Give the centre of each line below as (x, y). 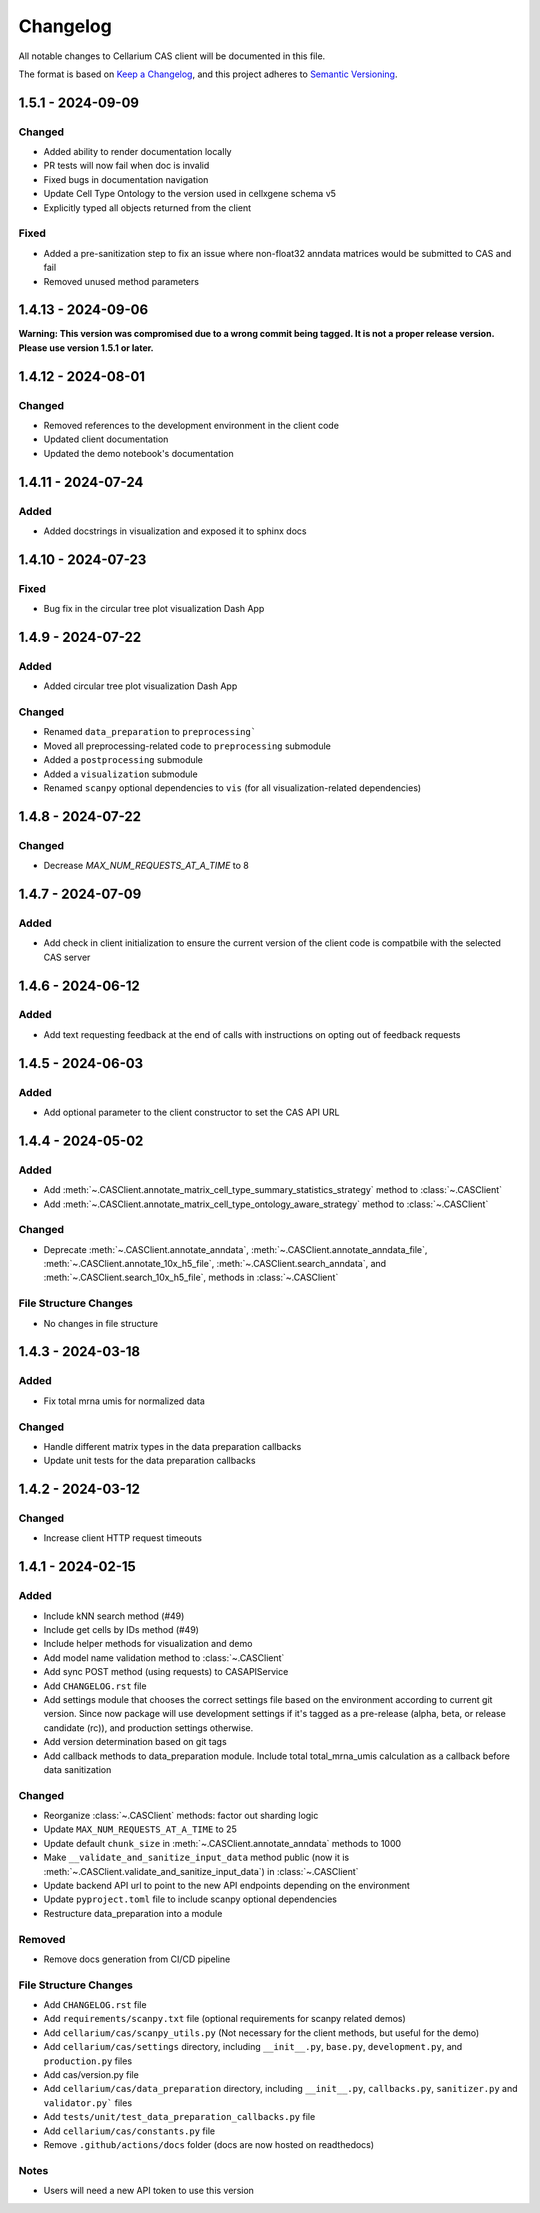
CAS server (67, 957)
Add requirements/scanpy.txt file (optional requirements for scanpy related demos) (225, 2019)
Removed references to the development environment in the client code (191, 426)
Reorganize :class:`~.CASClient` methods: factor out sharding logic (181, 1816)
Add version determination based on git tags (135, 1742)
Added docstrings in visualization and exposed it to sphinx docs (175, 531)
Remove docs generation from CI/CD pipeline (137, 1959)
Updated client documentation (106, 439)
